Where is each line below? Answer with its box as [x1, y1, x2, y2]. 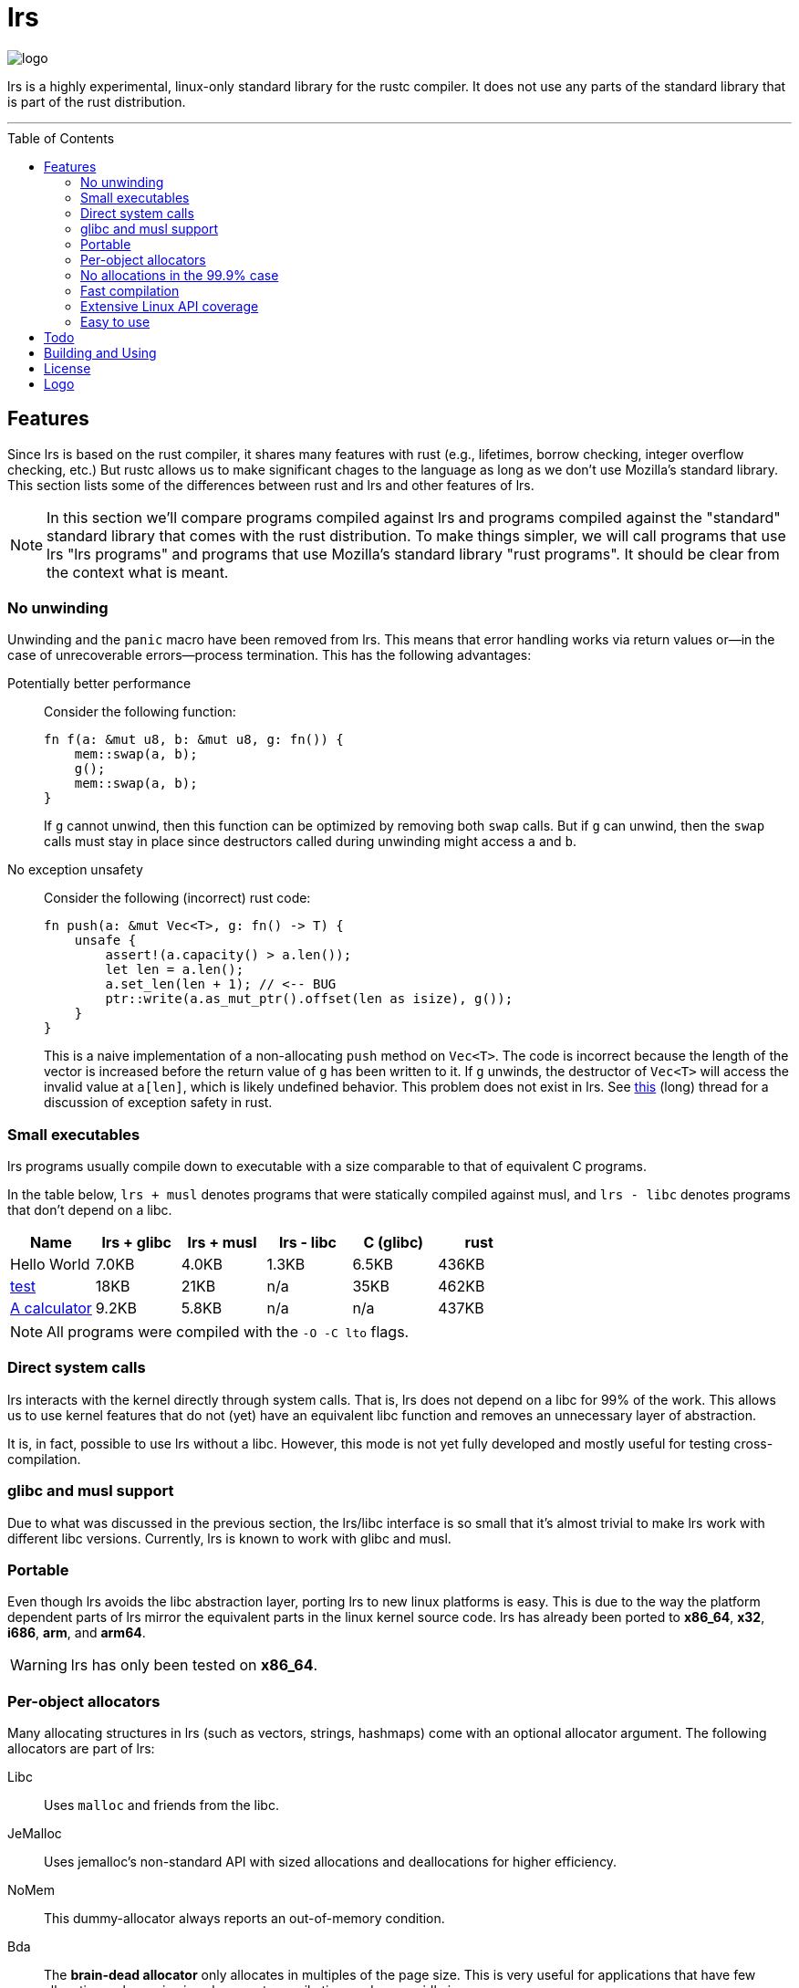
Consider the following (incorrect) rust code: [44, 890, 311, 906]
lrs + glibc [101, 1233, 172, 1252]
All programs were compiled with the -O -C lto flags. [47, 1323, 410, 1342]
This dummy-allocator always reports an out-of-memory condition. [44, 1910, 445, 1927]
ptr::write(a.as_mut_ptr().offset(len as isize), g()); [105, 991, 514, 1007]
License [44, 360, 91, 376]
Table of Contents [7, 130, 115, 146]
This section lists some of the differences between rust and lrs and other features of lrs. [7, 476, 534, 493]
